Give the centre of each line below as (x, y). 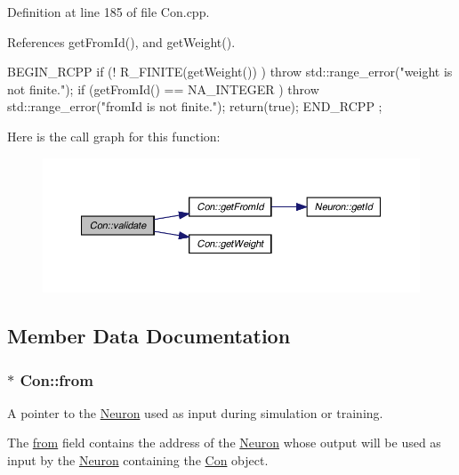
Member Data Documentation (149, 336)
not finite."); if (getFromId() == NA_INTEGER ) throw (163, 89)
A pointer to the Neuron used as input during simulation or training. (195, 412)
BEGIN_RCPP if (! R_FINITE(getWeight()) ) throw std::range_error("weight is (230, 72)
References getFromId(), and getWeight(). (121, 41)
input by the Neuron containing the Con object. (138, 460)
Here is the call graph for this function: (114, 136)
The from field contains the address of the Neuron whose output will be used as (224, 443)
